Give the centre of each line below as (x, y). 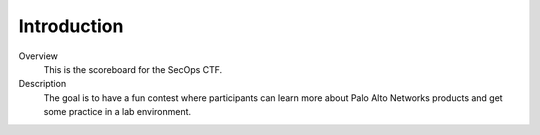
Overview (38, 56)
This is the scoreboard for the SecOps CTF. (133, 69)
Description (42, 84)
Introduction (71, 26)
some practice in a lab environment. (117, 112)
